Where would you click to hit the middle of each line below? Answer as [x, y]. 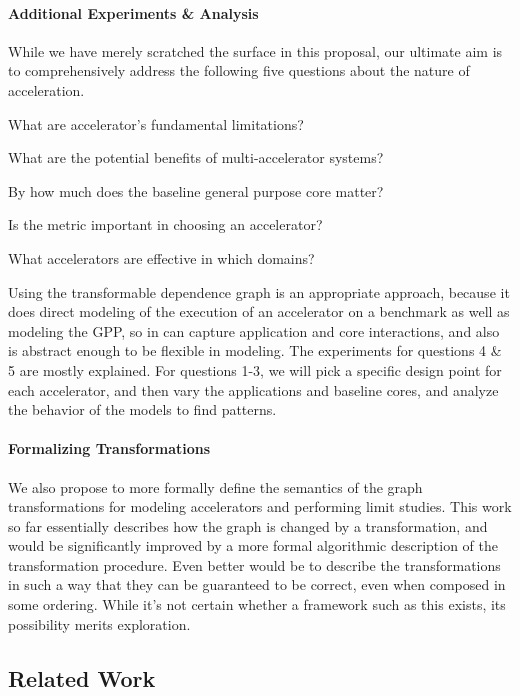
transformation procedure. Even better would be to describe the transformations [254, 564]
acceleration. [46, 89]
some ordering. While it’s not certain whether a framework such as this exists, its [257, 604]
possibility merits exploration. [99, 623]
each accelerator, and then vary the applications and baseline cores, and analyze [253, 389]
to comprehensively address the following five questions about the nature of [239, 70]
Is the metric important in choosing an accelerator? [165, 224]
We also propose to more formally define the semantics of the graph [215, 486]
